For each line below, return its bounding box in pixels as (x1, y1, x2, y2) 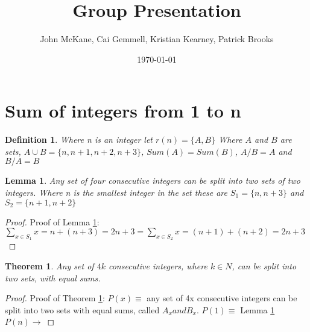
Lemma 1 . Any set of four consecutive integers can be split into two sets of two (5, 174, 300, 187)
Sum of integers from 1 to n (5, 98, 241, 123)
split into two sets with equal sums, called (5, 303, 160, 316)
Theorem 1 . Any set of (5, 260, 94, 272)
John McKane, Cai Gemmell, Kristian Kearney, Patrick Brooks (40, 33, 274, 45)
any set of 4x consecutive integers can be (147, 292, 297, 304)
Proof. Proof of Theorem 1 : (5, 292, 105, 304)
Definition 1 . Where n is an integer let (5, 133, 153, 146)
